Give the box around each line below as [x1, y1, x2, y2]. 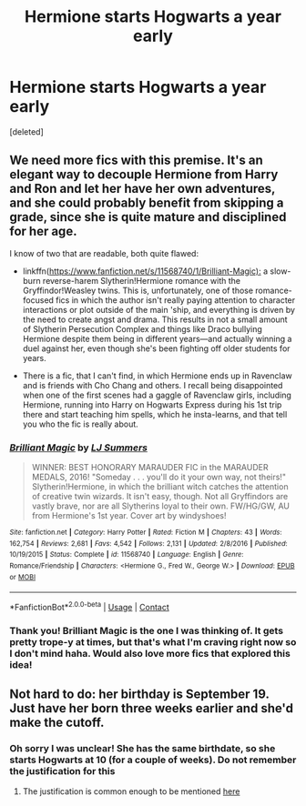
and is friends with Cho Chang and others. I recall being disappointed [22, 379, 283, 390]
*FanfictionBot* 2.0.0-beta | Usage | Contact [9, 600, 170, 612]
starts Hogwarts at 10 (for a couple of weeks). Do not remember [9, 753, 297, 766]
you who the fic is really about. [22, 418, 138, 429]
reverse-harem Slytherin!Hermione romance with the [42, 275, 241, 286]
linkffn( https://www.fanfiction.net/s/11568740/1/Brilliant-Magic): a [22, 266, 269, 277]
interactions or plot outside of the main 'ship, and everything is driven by [22, 304, 296, 315]
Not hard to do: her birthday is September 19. [9, 687, 270, 702]
